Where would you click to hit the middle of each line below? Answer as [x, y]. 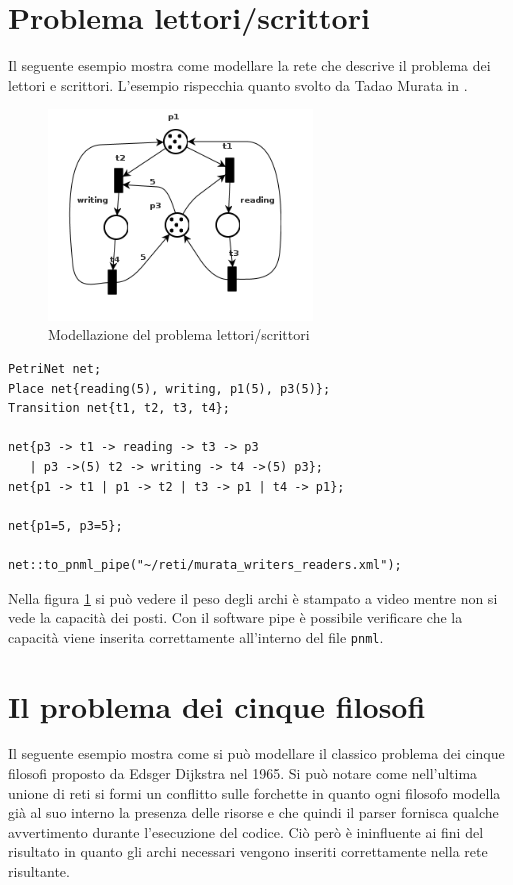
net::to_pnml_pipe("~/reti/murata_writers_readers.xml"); [205, 564]
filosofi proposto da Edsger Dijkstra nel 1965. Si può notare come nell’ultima [243, 773]
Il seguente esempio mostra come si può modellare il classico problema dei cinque [256, 753]
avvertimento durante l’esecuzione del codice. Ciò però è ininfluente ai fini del [246, 831]
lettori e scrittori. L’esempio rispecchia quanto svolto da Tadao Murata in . [238, 84]
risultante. [39, 871]
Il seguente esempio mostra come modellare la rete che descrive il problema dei [249, 65]
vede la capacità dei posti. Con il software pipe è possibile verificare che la [235, 617]
